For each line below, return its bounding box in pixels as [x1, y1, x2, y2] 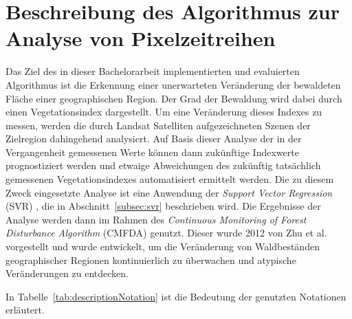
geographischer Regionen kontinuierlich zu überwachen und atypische [5, 252, 296, 267]
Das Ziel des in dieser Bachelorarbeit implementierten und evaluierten [5, 64, 300, 78]
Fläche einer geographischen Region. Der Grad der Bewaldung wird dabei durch [5, 91, 342, 105]
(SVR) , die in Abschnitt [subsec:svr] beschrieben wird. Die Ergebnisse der [5, 199, 321, 213]
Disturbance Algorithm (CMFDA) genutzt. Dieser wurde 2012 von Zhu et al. [5, 225, 327, 240]
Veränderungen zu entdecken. [5, 266, 129, 280]
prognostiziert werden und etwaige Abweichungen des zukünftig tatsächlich [5, 158, 321, 173]
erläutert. [5, 302, 45, 317]
